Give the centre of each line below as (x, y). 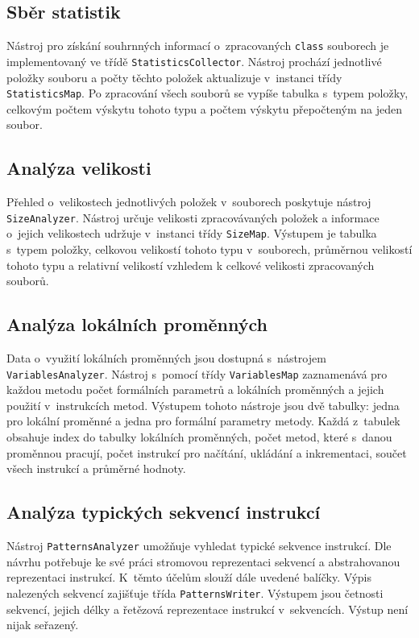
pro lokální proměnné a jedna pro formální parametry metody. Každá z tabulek (203, 421)
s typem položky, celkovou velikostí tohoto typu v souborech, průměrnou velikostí (209, 249)
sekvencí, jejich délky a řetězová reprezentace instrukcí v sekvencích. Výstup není (207, 609)
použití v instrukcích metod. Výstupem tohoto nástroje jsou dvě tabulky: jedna (203, 405)
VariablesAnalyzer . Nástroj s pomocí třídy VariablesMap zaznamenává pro (197, 373)
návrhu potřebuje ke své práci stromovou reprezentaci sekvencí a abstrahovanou (203, 561)
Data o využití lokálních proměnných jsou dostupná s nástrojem (166, 358)
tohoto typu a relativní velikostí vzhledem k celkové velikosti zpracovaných (191, 265)
